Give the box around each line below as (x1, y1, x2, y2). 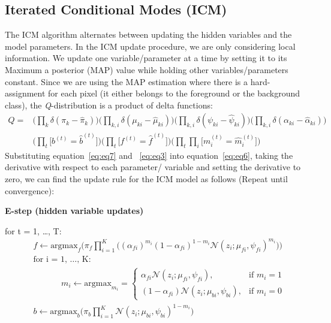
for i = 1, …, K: (33, 255, 91, 264)
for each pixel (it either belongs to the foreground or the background (48, 87, 300, 99)
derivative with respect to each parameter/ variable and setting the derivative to (5, 161, 301, 173)
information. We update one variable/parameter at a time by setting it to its (5, 52, 287, 64)
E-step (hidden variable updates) (5, 204, 144, 217)
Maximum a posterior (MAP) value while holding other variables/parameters (5, 63, 288, 76)
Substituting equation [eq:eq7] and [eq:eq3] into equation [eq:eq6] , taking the (5, 149, 293, 161)
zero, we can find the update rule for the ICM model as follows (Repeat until (5, 173, 288, 185)
